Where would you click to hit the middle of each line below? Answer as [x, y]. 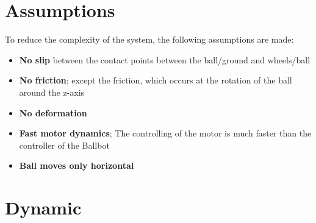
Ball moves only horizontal [77, 165]
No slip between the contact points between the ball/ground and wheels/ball [165, 59]
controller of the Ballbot [64, 145]
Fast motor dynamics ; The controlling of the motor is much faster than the [165, 133]
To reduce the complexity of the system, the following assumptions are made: [149, 39]
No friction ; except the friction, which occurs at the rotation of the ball [156, 80]
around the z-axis [52, 92]
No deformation [53, 112]
